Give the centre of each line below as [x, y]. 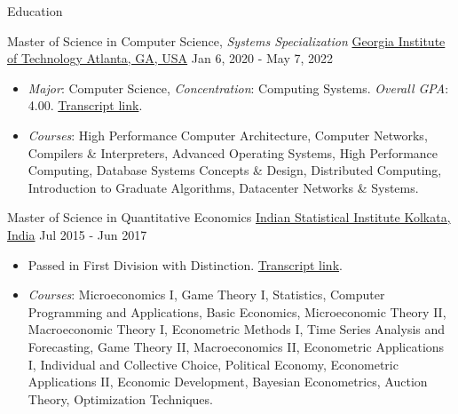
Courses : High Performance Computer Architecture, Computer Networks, [228, 135]
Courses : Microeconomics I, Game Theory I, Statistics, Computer [206, 295]
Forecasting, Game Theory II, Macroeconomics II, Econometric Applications [236, 346]
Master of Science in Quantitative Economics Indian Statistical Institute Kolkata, [229, 217]
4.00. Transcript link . [85, 105]
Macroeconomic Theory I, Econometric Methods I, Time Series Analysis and [237, 329]
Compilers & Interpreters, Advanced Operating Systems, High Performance [233, 152]
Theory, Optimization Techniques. [120, 398]
